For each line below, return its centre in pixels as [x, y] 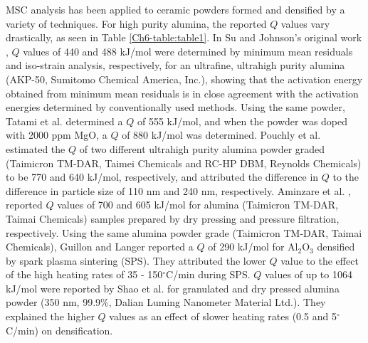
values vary [305, 23]
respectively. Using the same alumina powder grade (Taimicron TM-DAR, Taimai [184, 232]
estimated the [36, 148]
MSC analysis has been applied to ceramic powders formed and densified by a [175, 9]
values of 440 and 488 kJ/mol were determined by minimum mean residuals [188, 51]
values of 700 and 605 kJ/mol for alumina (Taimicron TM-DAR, [198, 205]
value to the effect [320, 260]
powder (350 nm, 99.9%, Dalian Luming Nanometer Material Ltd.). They [166, 302]
